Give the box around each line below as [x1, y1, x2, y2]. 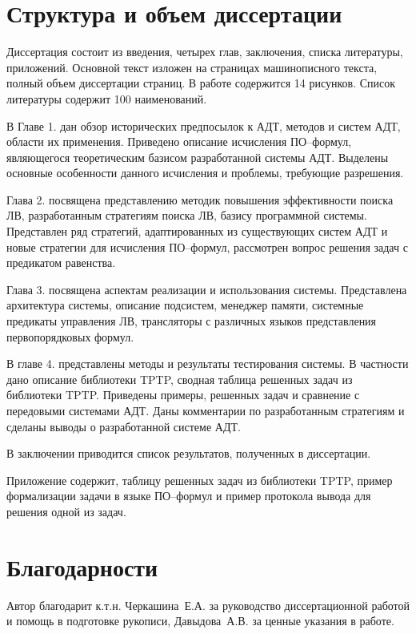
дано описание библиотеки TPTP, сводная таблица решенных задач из [6, 370, 353, 387]
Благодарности [6, 550, 158, 583]
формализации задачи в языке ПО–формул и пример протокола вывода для [6, 487, 371, 504]
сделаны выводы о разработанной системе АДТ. [6, 418, 241, 434]
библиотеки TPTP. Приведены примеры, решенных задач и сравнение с [6, 386, 360, 403]
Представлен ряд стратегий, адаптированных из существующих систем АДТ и [6, 223, 388, 240]
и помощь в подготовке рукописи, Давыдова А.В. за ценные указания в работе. [6, 612, 394, 629]
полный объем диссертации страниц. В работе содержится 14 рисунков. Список [6, 75, 396, 91]
